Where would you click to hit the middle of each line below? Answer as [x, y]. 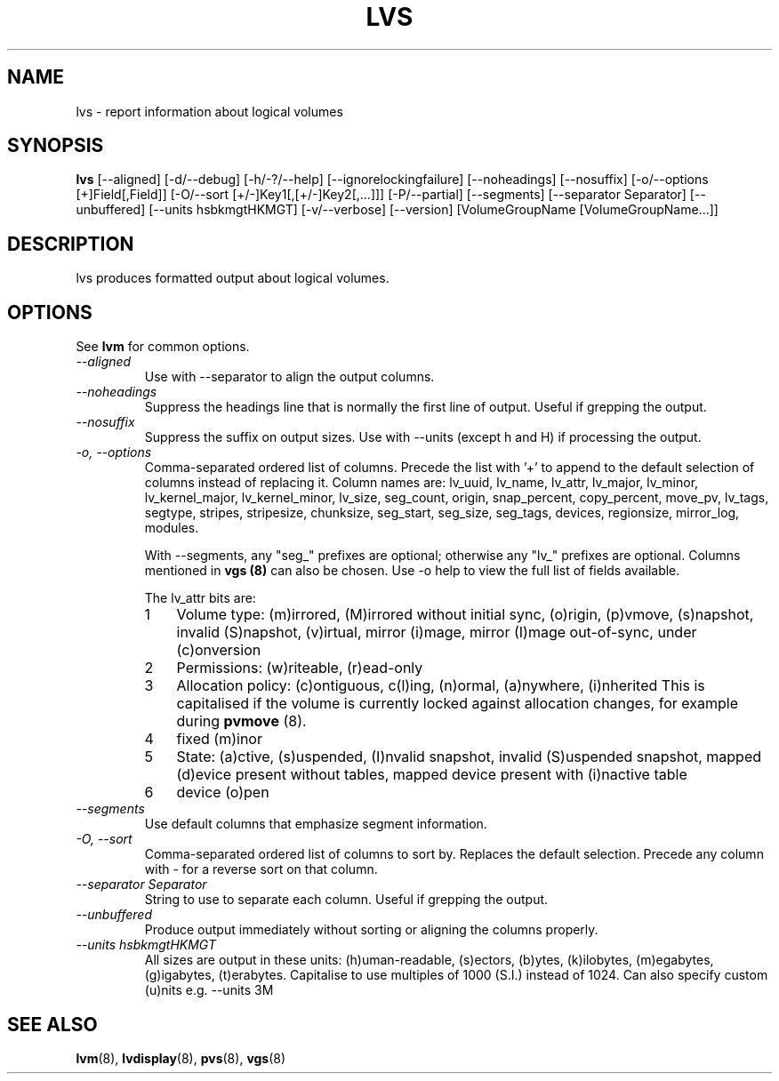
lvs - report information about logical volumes [209, 111]
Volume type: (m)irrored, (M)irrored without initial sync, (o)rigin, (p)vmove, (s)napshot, [465, 615]
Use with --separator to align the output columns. [289, 377]
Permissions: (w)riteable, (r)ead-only [300, 668]
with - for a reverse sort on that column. [261, 869]
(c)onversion [219, 650]
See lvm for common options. [163, 347]
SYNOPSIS [56, 146]
